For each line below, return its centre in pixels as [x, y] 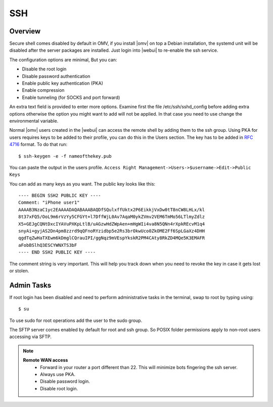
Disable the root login [44, 69]
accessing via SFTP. [30, 337]
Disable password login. [65, 381]
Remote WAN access [45, 360]
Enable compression [43, 90]
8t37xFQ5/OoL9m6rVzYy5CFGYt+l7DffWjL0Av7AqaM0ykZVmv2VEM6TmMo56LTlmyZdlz [112, 217]
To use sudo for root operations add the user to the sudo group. [76, 320]
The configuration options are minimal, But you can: [63, 60]
